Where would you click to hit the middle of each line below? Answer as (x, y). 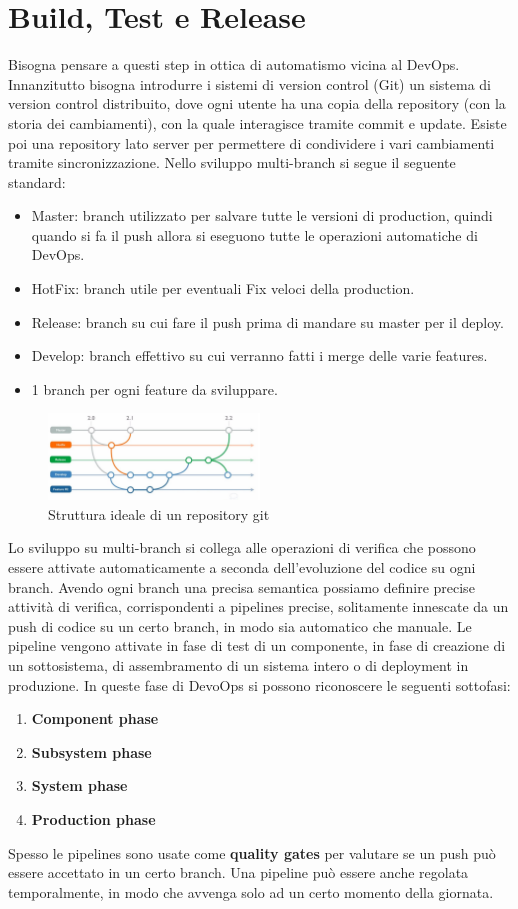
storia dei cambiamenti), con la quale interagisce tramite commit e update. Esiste (257, 122)
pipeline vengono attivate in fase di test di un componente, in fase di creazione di (257, 645)
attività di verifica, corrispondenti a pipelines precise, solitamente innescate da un (258, 606)
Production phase (93, 818)
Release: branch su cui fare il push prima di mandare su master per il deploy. (267, 321)
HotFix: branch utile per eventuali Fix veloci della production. (223, 288)
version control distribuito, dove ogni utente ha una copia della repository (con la (257, 103)
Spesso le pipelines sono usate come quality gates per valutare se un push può (252, 852)
